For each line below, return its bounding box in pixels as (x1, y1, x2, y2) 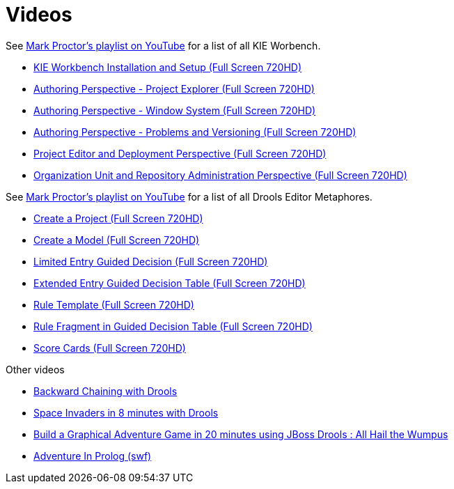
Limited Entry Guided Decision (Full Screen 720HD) (33, 255, 268, 267)
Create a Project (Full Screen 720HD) (33, 212, 203, 224)
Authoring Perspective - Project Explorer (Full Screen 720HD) (33, 82, 315, 95)
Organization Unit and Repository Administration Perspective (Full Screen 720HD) (33, 169, 407, 181)
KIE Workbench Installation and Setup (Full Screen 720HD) (33, 61, 302, 73)
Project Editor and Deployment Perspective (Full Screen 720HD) (33, 147, 327, 160)
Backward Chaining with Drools (33, 385, 178, 397)
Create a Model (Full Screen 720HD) (33, 233, 200, 246)
